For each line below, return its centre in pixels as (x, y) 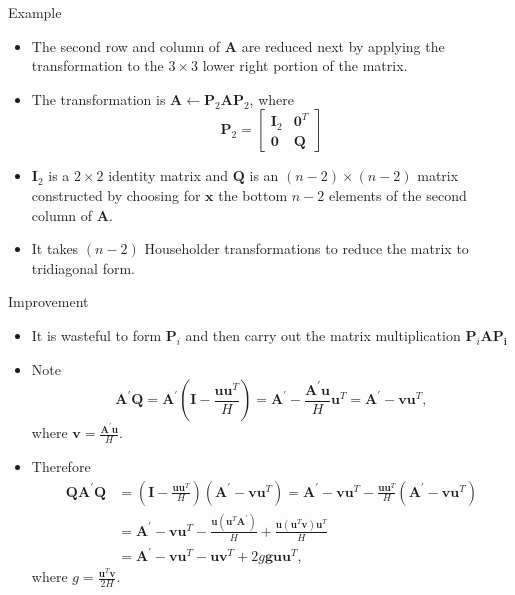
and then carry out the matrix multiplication (323, 334)
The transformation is (98, 98)
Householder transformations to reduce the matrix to (306, 248)
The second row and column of (126, 45)
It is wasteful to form (96, 334)
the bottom (253, 194)
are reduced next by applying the (343, 45)
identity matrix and (168, 175)
